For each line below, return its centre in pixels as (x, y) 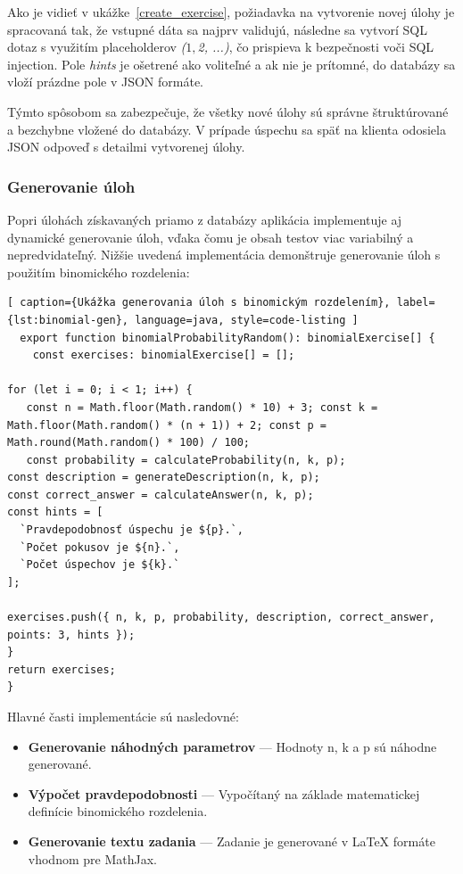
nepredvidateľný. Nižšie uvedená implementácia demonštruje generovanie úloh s (224, 255)
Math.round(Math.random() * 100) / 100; (129, 443)
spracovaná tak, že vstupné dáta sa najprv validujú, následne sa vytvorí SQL (217, 29)
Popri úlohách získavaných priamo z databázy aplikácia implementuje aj (205, 219)
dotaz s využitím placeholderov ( (97, 47)
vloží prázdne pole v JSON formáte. (106, 82)
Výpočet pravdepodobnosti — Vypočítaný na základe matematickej (224, 793)
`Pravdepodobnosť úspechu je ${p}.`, (132, 530)
